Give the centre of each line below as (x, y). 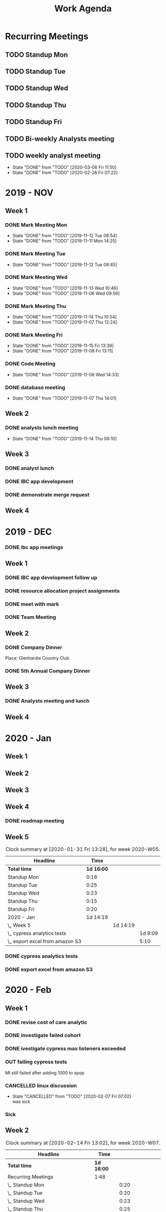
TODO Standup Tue (35, 71)
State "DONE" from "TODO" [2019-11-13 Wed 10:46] (65, 288)
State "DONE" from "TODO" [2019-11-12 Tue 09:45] (65, 265)
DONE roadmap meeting (35, 821)
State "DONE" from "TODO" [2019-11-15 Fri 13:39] (63, 346)
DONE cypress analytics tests (41, 956)
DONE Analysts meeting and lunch (47, 701)
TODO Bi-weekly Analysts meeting (60, 139)
